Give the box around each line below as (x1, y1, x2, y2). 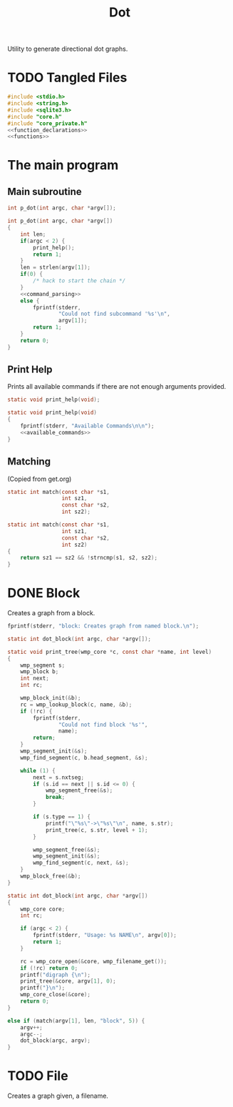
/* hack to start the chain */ (33, 277, 126, 284)
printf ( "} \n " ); (20, 984, 66, 992)
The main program (7, 157, 119, 174)
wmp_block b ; (20, 668, 59, 675)
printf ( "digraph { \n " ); (20, 971, 91, 978)
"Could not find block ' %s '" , (58, 721, 148, 728)
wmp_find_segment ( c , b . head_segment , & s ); (20, 754, 148, 761)
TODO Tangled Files (7, 69, 128, 86)
